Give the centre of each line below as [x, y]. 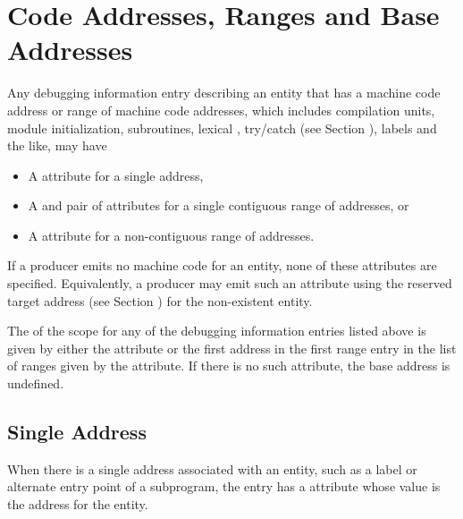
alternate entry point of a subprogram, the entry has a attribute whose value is [224, 486]
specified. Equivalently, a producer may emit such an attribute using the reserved [230, 283]
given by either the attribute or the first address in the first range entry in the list [232, 348]
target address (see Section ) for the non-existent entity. [160, 300]
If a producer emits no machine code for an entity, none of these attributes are [222, 265]
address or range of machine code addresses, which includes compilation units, [221, 110]
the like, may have [57, 145]
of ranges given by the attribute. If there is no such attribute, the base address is [229, 366]
